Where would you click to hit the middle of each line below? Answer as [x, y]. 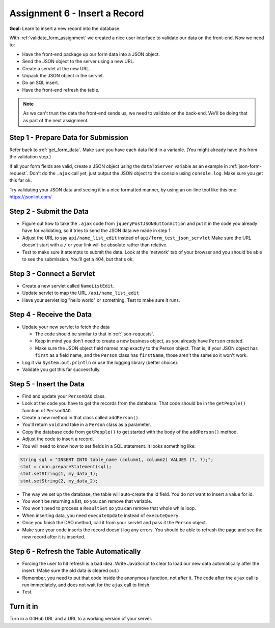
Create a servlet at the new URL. [56, 68]
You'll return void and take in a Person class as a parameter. [87, 424]
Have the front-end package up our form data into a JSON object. [91, 54]
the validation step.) [30, 157]
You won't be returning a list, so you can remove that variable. [87, 501]
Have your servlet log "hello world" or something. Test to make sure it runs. [101, 300]
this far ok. [21, 180]
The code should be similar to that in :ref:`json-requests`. [95, 334]
